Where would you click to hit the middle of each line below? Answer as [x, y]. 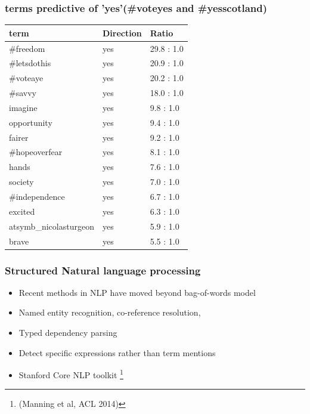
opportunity [31, 122]
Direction [122, 33]
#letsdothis [30, 63]
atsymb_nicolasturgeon [52, 226]
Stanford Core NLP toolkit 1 [71, 374]
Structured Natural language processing [103, 270]
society [21, 182]
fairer [19, 137]
